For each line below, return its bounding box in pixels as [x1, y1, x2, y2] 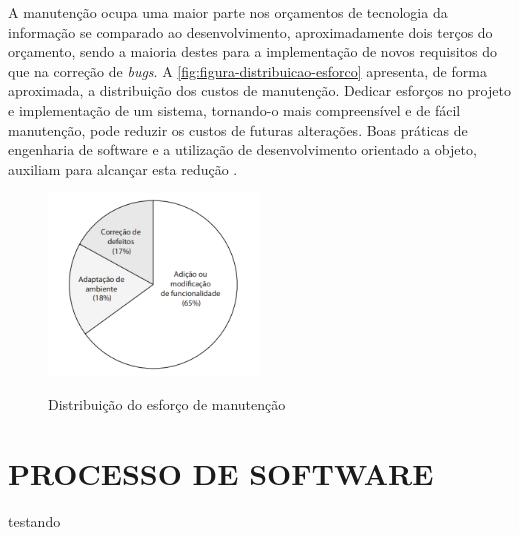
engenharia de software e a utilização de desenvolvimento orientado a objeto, [8, 139, 477, 160]
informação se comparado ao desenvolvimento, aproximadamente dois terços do [8, 21, 493, 42]
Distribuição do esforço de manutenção [48, 394, 286, 415]
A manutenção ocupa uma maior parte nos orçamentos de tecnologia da [8, 2, 448, 22]
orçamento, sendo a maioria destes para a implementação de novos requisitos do [8, 41, 498, 62]
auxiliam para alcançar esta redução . [8, 158, 238, 179]
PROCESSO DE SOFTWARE [8, 452, 434, 493]
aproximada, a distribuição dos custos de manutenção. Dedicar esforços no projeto [8, 80, 511, 101]
